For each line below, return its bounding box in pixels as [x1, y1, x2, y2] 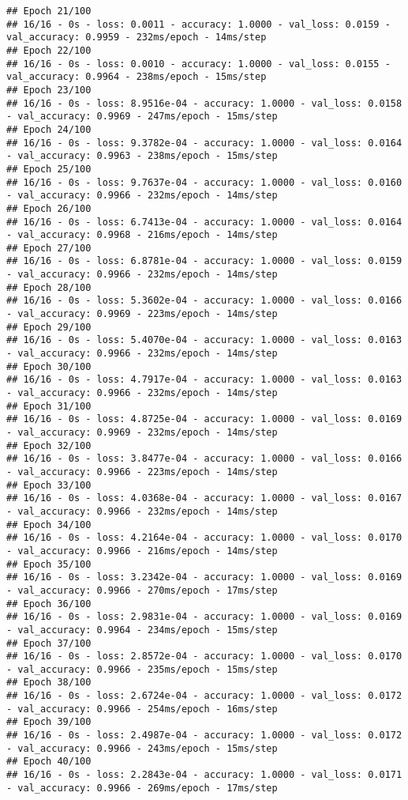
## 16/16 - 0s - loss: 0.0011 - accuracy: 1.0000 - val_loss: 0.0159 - [6, 18, 391, 30]
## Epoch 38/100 [6, 677, 92, 689]
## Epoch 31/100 [6, 400, 92, 412]
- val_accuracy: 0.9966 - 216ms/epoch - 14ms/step [6, 545, 278, 557]
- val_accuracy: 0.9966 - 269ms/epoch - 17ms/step [6, 782, 278, 794]
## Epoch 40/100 [6, 756, 92, 768]
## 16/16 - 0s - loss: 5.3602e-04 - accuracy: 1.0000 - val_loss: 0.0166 [6, 295, 402, 307]
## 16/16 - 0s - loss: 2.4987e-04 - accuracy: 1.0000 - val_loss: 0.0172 [6, 730, 402, 742]
